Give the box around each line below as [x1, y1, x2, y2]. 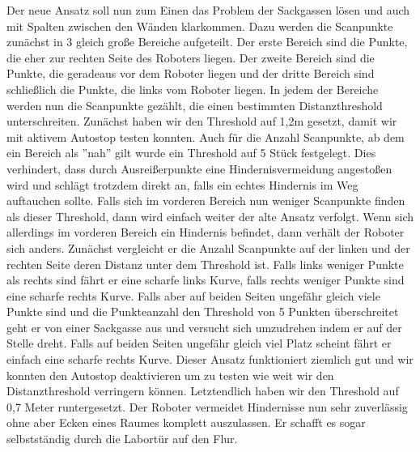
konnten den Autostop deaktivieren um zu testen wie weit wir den [6, 366, 334, 383]
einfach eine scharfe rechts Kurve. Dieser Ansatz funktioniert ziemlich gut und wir [6, 351, 414, 368]
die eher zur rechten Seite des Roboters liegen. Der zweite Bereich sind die [6, 49, 375, 66]
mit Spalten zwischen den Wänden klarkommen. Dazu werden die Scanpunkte [6, 17, 393, 34]
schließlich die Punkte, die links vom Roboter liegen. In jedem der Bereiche [6, 80, 379, 97]
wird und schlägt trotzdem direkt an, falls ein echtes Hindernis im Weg [6, 176, 358, 193]
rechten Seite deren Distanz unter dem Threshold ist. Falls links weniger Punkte [6, 255, 404, 272]
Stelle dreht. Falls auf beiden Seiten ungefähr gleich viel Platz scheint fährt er [6, 335, 392, 352]
